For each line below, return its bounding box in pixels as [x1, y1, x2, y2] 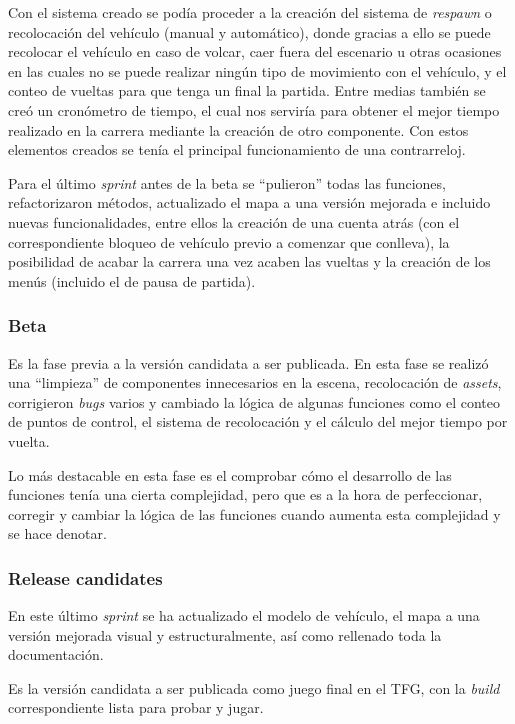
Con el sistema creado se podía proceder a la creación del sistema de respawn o [8, 2, 492, 22]
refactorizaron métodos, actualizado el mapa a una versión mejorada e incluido [8, 192, 491, 213]
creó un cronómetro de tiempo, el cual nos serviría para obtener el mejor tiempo [8, 99, 500, 120]
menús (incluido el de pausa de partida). [8, 270, 256, 291]
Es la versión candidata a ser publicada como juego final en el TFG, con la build [8, 677, 500, 698]
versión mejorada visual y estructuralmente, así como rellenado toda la [8, 624, 442, 645]
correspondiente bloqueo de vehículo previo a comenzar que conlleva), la [8, 231, 450, 252]
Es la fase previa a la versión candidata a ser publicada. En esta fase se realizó [8, 352, 489, 373]
